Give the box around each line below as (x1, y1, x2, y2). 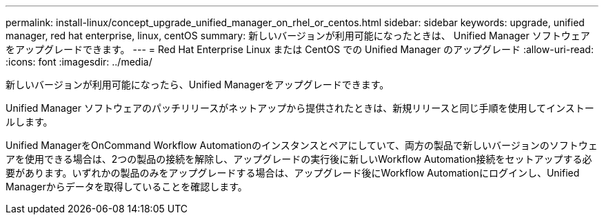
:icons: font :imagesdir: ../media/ (6, 56, 152, 68)
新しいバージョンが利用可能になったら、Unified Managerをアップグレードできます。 (6, 79, 390, 90)
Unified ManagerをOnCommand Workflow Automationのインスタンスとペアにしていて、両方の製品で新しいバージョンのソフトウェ (6, 139, 598, 151)
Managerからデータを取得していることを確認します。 (6, 181, 248, 192)
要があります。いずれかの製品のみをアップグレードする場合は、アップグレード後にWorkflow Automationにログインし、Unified (6, 167, 580, 179)
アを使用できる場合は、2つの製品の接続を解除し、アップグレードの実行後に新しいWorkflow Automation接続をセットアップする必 (6, 153, 592, 165)
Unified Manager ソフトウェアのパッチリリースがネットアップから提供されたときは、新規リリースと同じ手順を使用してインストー (6, 102, 594, 114)
